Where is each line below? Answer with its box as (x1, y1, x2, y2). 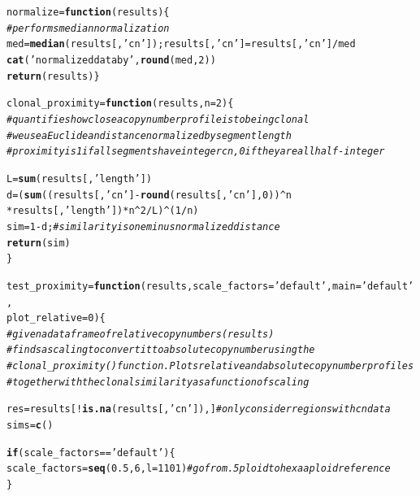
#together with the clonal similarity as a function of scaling (6, 376, 310, 388)
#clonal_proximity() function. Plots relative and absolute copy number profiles (6, 360, 414, 372)
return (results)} (6, 70, 100, 82)
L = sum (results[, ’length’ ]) (6, 172, 153, 185)
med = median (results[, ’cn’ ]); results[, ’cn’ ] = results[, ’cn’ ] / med (6, 38, 356, 50)
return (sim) (6, 237, 71, 249)
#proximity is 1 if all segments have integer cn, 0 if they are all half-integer (6, 146, 385, 158)
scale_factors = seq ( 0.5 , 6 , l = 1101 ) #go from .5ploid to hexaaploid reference (6, 463, 391, 475)
